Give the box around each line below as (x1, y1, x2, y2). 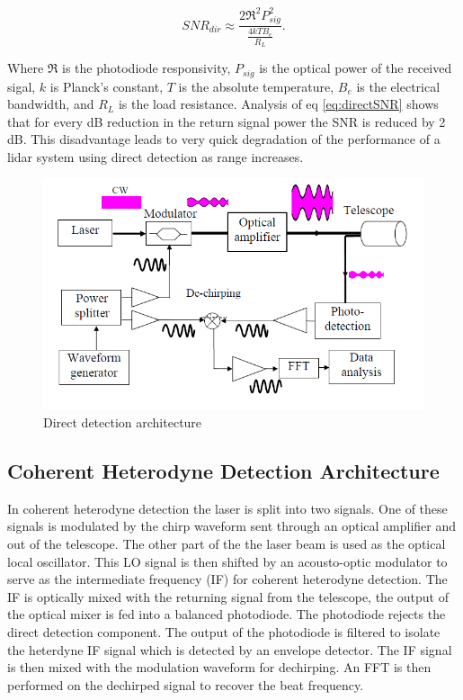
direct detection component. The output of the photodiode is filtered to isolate (7, 622, 441, 641)
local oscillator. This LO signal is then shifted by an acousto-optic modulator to (7, 552, 448, 570)
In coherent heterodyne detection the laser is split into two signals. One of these (7, 498, 448, 517)
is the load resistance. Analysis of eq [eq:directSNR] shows (118, 94, 439, 113)
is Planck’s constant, (49, 76, 164, 95)
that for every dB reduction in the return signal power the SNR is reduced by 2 (7, 112, 446, 130)
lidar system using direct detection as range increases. (7, 147, 304, 166)
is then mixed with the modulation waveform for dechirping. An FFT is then (7, 658, 432, 677)
